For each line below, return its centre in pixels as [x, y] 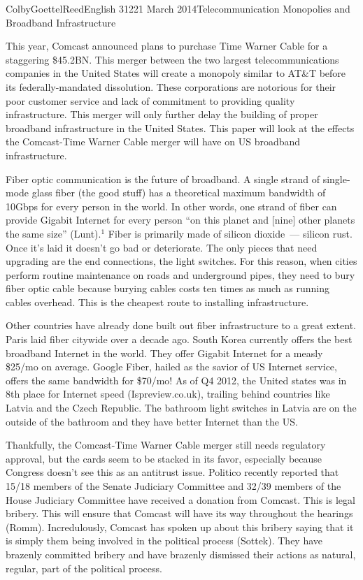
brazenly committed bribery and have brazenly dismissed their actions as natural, [181, 554]
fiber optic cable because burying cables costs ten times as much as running [168, 288]
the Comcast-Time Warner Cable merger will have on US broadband [153, 142]
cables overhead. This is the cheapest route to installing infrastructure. [157, 302]
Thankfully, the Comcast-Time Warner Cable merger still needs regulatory [166, 445]
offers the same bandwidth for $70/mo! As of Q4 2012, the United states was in [176, 380]
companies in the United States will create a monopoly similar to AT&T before [176, 73]
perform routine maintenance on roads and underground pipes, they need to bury [180, 274]
